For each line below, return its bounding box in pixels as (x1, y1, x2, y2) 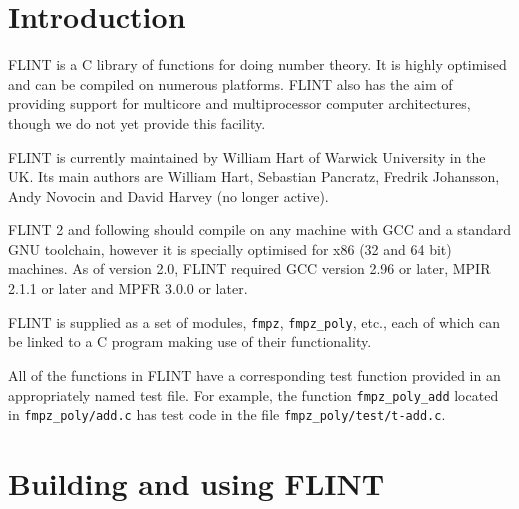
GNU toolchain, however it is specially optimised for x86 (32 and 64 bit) (8, 238, 452, 259)
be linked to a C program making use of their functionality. (8, 331, 372, 352)
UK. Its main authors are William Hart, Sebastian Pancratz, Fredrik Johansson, (8, 166, 500, 187)
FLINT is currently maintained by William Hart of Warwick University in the (8, 146, 486, 167)
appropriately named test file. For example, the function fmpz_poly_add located (8, 384, 499, 405)
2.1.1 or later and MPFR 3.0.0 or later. (8, 278, 248, 299)
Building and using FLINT (8, 463, 385, 503)
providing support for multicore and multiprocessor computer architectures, (8, 93, 471, 114)
